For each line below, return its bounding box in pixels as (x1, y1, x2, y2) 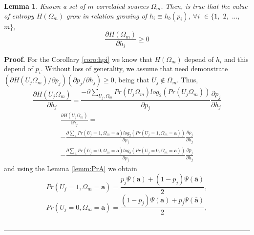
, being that (114, 75, 149, 85)
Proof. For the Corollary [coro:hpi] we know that (4, 54, 152, 64)
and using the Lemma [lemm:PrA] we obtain (4, 163, 137, 173)
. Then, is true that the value (161, 1, 248, 11)
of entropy (4, 10, 34, 20)
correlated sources (96, 1, 148, 11)
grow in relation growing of (66, 10, 147, 20)
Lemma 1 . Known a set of (4, 1, 85, 11)
